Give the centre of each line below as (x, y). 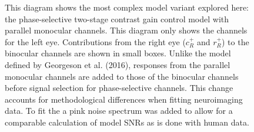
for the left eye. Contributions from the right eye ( (95, 41)
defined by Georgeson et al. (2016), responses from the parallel (118, 64)
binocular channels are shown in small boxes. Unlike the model (118, 53)
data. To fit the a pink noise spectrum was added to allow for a (119, 111)
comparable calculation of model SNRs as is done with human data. (127, 122)
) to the (235, 41)
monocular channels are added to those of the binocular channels (122, 76)
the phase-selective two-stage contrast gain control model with (117, 18)
